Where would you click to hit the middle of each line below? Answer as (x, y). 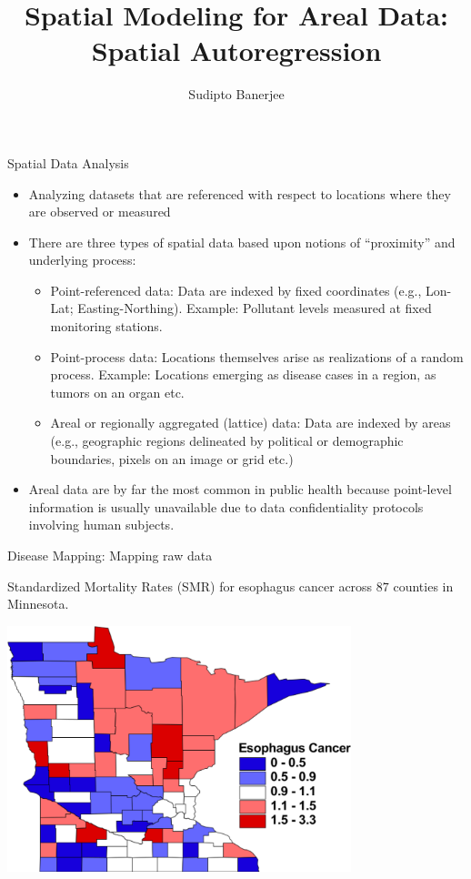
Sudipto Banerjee (236, 94)
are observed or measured (100, 212)
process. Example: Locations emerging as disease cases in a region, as (243, 374)
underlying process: (82, 260)
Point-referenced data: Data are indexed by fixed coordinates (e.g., (236, 290)
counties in (423, 586)
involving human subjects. (101, 525)
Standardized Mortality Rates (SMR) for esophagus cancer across (190, 586)
